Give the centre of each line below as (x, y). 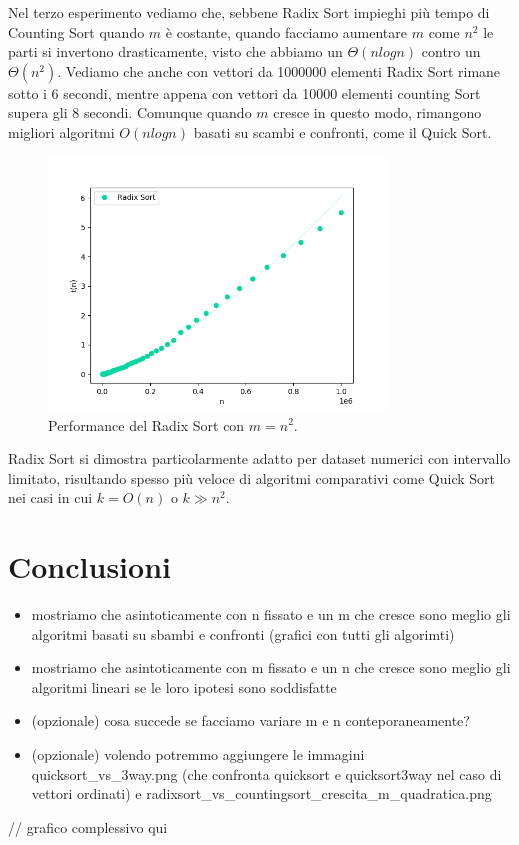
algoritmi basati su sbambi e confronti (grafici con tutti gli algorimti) (243, 633)
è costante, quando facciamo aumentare (286, 31)
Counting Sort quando (76, 31)
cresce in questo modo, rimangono (377, 112)
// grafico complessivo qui (88, 826)
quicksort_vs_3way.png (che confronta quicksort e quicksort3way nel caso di (266, 773)
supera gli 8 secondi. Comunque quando (130, 112)
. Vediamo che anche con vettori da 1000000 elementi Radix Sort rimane (279, 70)
